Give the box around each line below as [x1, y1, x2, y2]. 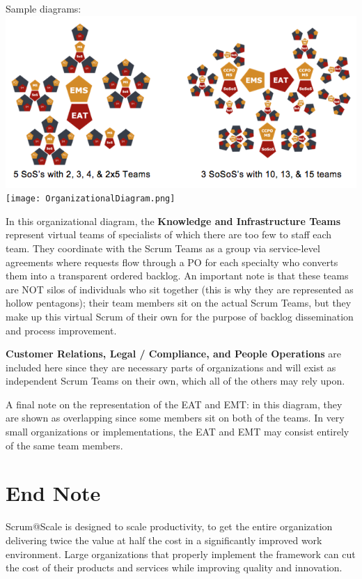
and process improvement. [6, 323, 117, 337]
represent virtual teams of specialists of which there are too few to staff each [6, 227, 332, 242]
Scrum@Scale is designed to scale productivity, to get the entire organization [6, 519, 333, 534]
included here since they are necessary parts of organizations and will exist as [6, 360, 336, 374]
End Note [6, 479, 101, 507]
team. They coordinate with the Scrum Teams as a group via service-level [6, 240, 320, 255]
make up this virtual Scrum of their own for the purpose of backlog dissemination [6, 309, 354, 323]
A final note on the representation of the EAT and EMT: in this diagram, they [6, 396, 343, 411]
